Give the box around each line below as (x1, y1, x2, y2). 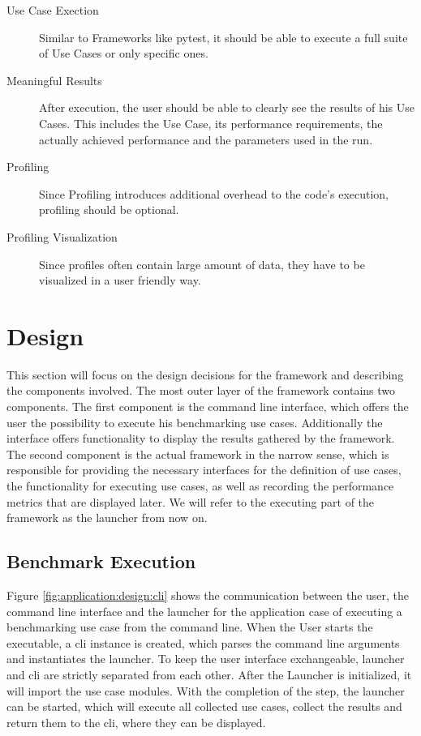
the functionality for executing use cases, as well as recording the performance (6, 477, 394, 494)
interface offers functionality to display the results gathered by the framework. (6, 430, 395, 447)
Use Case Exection (6, 2, 99, 18)
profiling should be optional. (39, 201, 179, 218)
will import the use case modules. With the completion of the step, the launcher (6, 682, 405, 699)
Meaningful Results (6, 71, 102, 88)
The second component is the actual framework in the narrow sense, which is (6, 445, 389, 462)
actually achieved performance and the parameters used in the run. (39, 131, 373, 148)
